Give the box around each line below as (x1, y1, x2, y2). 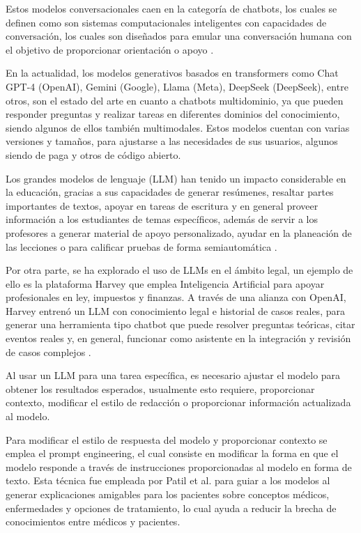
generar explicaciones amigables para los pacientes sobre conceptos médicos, (6, 487, 330, 501)
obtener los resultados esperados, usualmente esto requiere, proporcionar (6, 381, 315, 396)
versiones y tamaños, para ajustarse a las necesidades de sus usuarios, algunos (6, 134, 338, 148)
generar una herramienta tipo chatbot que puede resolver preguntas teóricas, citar (6, 317, 355, 332)
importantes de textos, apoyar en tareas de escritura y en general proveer (6, 198, 318, 213)
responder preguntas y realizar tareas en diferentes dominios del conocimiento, (6, 107, 340, 121)
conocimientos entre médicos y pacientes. (6, 514, 180, 529)
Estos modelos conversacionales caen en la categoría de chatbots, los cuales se (6, 1, 337, 15)
